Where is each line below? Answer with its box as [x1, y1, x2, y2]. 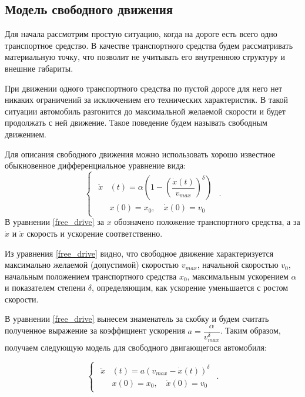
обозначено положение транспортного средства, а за [114, 216, 300, 228]
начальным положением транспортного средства [5, 270, 177, 282]
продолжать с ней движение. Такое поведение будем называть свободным [5, 116, 267, 129]
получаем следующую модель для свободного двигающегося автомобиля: [5, 341, 267, 353]
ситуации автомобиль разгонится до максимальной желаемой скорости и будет [5, 105, 286, 117]
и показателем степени [5, 281, 86, 294]
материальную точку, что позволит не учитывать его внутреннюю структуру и [5, 51, 285, 63]
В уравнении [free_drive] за [5, 216, 104, 228]
